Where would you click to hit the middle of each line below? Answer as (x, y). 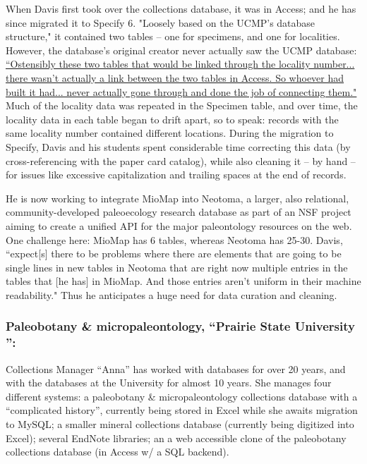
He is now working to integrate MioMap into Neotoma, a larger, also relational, (178, 198)
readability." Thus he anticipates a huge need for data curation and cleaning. (172, 294)
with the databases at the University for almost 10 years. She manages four (169, 383)
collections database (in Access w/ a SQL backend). (118, 452)
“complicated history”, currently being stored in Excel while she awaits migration (182, 410)
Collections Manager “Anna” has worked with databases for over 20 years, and (176, 368)
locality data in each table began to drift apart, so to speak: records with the (172, 119)
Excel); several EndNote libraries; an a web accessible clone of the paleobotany (176, 438)
